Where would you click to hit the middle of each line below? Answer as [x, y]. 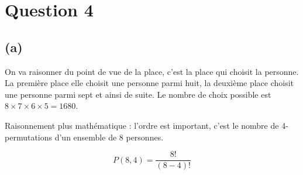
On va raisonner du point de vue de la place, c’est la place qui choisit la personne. [152, 71]
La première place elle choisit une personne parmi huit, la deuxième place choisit [149, 83]
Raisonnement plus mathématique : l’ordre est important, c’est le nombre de [142, 125]
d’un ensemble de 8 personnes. [109, 137]
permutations [29, 137]
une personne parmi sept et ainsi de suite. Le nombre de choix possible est [138, 94]
